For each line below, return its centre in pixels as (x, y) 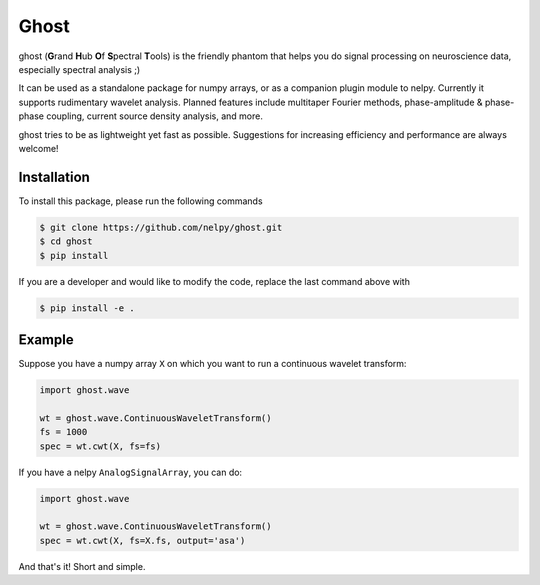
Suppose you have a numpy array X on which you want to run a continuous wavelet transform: (212, 364)
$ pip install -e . (87, 308)
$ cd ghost (66, 241)
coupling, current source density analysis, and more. (155, 116)
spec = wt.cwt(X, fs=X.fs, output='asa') (142, 540)
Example (46, 339)
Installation (54, 176)
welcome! (38, 148)
